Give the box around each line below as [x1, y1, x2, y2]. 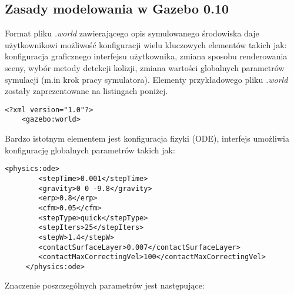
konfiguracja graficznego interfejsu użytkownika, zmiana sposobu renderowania [5, 50, 288, 62]
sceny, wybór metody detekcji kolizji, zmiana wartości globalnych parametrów [5, 61, 285, 73]
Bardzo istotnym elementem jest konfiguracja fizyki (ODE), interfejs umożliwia [5, 132, 289, 145]
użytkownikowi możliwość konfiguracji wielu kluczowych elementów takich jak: [5, 38, 287, 51]
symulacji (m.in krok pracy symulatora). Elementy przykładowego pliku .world [5, 73, 288, 85]
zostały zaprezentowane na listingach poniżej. [5, 85, 168, 97]
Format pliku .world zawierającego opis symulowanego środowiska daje [5, 27, 259, 39]
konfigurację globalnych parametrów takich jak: [5, 143, 175, 156]
